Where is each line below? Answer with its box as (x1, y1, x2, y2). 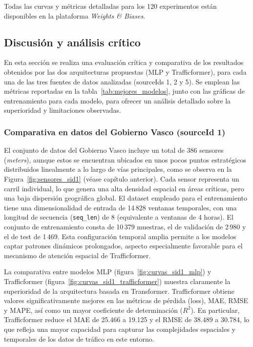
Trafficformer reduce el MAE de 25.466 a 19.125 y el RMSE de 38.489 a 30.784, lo (4, 314, 250, 325)
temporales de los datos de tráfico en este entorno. (4, 333, 154, 344)
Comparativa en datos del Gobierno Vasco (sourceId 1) (4, 125, 226, 138)
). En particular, (190, 305, 240, 315)
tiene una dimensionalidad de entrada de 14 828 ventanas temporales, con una (4, 202, 237, 212)
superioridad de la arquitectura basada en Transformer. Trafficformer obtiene (4, 286, 234, 296)
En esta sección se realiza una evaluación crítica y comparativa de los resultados (4, 57, 244, 67)
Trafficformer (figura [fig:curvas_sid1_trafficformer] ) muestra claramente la (4, 276, 231, 286)
